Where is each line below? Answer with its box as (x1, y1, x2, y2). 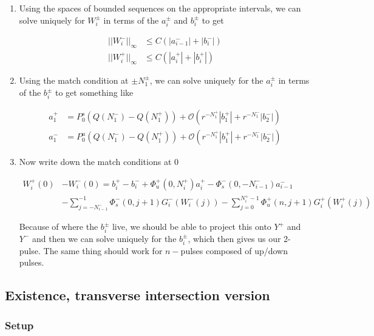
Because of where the (19, 220, 98, 233)
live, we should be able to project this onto (112, 220, 271, 233)
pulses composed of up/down (180, 244, 288, 257)
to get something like (55, 86, 134, 99)
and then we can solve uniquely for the (32, 232, 177, 244)
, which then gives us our (188, 232, 281, 244)
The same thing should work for (43, 244, 163, 257)
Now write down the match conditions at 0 (19, 155, 179, 168)
